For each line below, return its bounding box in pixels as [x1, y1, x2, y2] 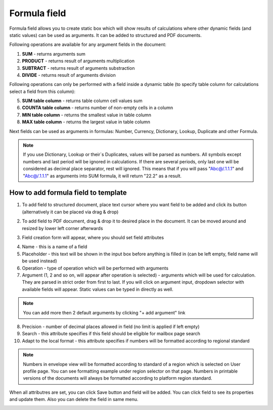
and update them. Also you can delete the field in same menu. [9, 396, 139, 402]
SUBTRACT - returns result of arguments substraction [22, 65, 135, 71]
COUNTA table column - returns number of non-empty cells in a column [22, 105, 173, 111]
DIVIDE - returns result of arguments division [22, 72, 116, 78]
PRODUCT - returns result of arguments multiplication [22, 58, 135, 64]
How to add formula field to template [9, 189, 127, 197]
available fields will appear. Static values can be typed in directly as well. [22, 286, 174, 292]
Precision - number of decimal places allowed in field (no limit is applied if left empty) [22, 324, 200, 330]
